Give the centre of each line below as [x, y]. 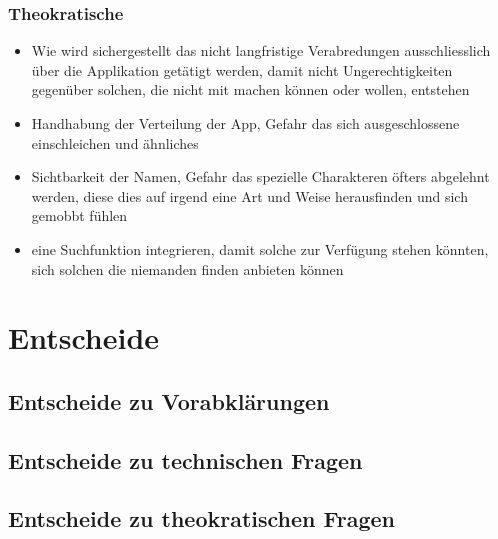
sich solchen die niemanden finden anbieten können [187, 268]
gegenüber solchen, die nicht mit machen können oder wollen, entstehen [250, 89]
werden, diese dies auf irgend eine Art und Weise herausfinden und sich [249, 195]
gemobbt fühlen [79, 215]
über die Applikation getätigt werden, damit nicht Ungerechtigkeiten [242, 69]
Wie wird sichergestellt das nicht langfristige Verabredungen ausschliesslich [261, 50]
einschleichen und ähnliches [115, 142]
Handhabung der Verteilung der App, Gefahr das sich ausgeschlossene [245, 123]
